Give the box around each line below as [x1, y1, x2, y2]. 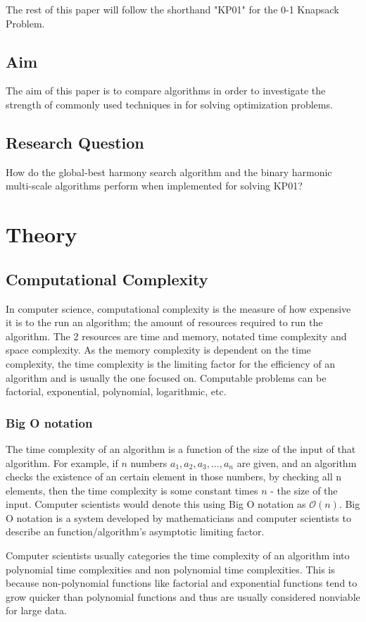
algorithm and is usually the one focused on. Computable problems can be [6, 370, 327, 385]
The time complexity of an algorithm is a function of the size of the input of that [6, 441, 356, 456]
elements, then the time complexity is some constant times [6, 483, 258, 497]
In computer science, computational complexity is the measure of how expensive [6, 301, 351, 316]
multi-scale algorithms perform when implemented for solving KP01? [6, 178, 303, 193]
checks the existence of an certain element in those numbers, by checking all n [6, 469, 342, 484]
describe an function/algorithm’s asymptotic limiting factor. [6, 524, 265, 539]
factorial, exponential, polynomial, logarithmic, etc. [6, 384, 227, 399]
